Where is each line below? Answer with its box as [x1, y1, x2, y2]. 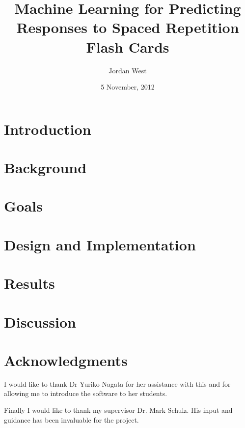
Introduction [4, 119, 91, 139]
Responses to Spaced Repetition [16, 17, 239, 37]
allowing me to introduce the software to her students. [4, 388, 167, 398]
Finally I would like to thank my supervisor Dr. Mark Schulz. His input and [4, 405, 233, 415]
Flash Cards [86, 36, 169, 57]
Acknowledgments [4, 350, 128, 370]
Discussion [4, 311, 76, 332]
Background [4, 157, 87, 178]
